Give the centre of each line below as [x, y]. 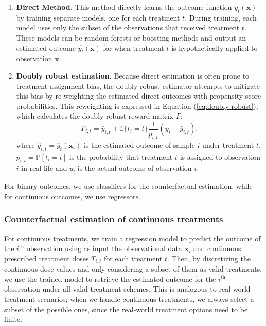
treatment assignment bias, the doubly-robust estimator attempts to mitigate [138, 85]
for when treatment [134, 47]
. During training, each [221, 17]
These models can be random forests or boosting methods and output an [131, 37]
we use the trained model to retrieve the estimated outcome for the [110, 279]
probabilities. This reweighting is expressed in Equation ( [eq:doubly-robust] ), [137, 106]
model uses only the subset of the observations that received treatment [128, 27]
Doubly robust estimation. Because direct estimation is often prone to [133, 75]
